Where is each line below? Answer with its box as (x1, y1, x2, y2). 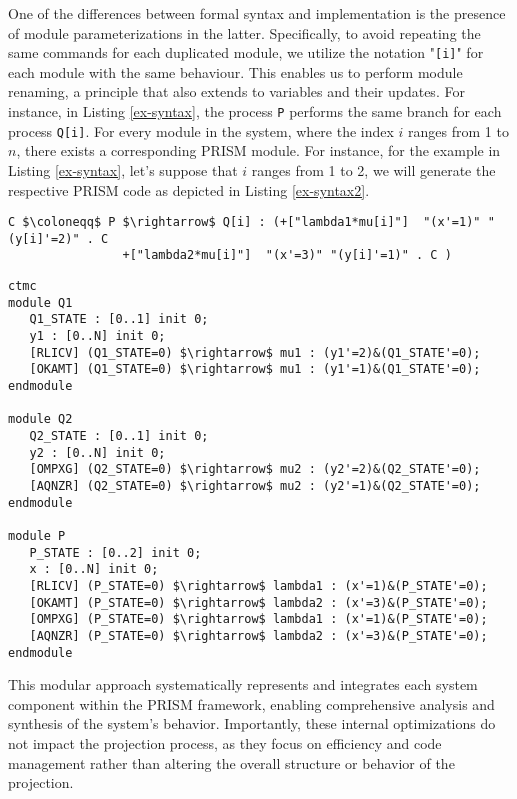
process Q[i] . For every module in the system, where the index (8, 120, 394, 141)
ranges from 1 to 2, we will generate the (251, 159, 496, 180)
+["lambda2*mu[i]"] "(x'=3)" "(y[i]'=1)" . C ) (122, 248, 452, 263)
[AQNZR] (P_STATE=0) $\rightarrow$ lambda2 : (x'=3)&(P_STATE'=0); (29, 628, 488, 643)
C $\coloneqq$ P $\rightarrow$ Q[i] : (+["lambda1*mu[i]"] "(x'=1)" (8, 215, 481, 230)
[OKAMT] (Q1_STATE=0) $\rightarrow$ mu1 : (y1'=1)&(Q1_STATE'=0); (29, 362, 481, 377)
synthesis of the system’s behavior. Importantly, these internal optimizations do (8, 713, 496, 734)
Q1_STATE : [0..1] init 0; (29, 312, 209, 327)
